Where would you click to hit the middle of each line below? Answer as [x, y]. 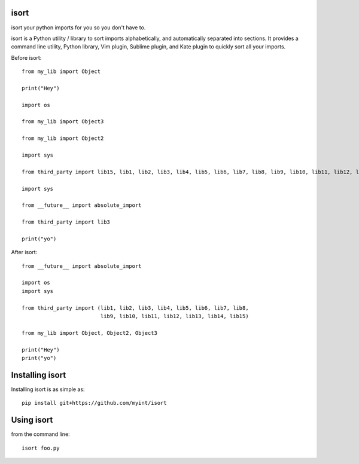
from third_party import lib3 [66, 222]
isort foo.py [41, 448]
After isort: [24, 252]
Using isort [32, 420]
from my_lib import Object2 [63, 138]
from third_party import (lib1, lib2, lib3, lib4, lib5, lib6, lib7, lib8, [135, 308]
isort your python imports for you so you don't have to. [78, 28]
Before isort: [26, 57]
